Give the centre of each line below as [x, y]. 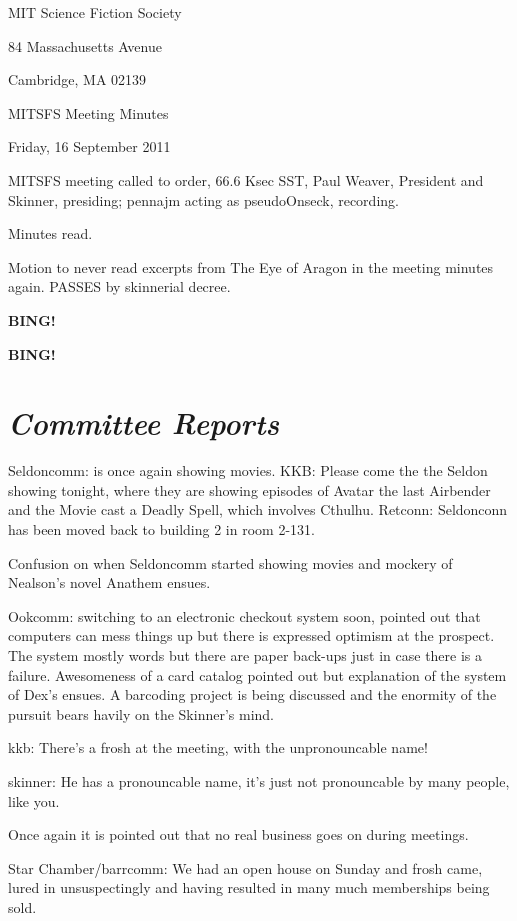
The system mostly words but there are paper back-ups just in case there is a [245, 655]
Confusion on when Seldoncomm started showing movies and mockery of [230, 562]
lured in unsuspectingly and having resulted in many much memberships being [249, 887]
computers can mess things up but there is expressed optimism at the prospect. [251, 635]
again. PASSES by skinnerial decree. [119, 286]
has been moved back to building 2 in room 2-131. [161, 529]
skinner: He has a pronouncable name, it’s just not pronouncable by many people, [259, 780]
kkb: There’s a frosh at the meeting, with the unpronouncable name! [218, 747]
